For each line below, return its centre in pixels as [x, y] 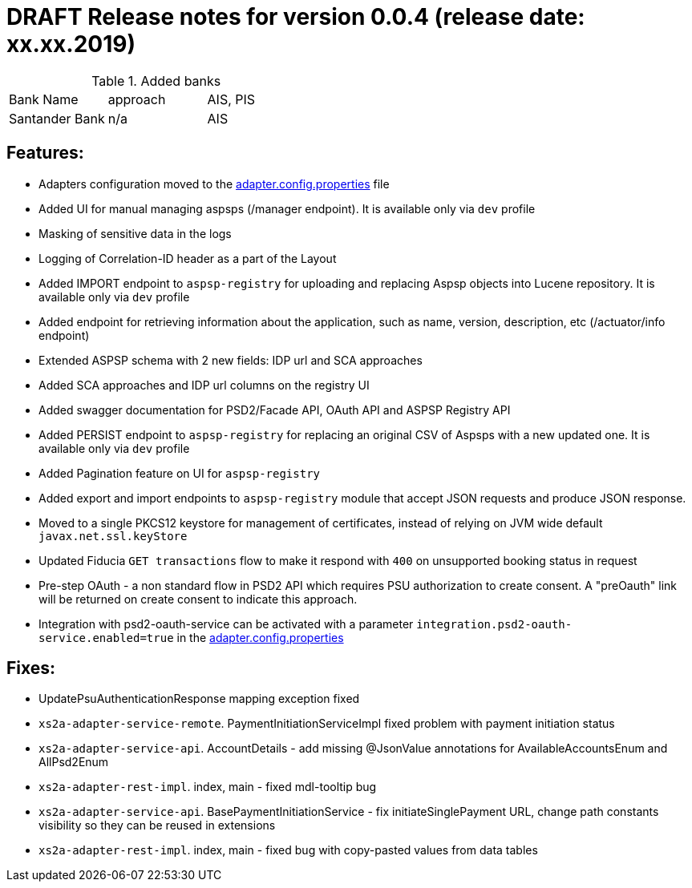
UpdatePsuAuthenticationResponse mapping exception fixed [199, 699]
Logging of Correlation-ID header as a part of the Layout [188, 258]
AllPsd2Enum [74, 762]
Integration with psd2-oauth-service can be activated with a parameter [226, 624]
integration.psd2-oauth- [494, 624]
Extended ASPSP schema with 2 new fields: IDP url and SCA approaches [231, 360]
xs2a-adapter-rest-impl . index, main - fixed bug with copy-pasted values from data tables [288, 850]
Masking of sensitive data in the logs [135, 233]
